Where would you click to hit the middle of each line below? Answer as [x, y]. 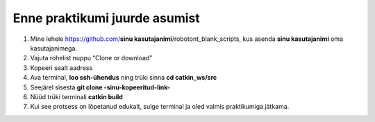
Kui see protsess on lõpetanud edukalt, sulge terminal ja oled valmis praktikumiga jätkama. [160, 107]
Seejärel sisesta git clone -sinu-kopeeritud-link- [100, 87]
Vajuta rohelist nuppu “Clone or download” [91, 58]
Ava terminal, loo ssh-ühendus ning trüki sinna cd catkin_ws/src [124, 78]
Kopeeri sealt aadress [61, 68]
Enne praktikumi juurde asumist [107, 18]
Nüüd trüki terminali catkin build [76, 96]
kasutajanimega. [54, 48]
